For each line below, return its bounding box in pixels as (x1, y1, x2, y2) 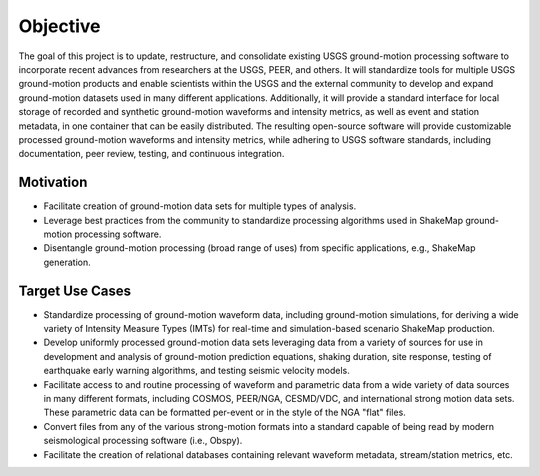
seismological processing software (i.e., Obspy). (43, 435, 243, 447)
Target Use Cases (18, 282, 132, 299)
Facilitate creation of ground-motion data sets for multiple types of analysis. (43, 200, 357, 212)
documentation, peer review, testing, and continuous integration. (18, 148, 285, 160)
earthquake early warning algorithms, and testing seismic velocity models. (43, 365, 350, 377)
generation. (43, 256, 91, 268)
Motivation (18, 174, 88, 191)
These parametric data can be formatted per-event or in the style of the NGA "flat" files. (43, 406, 407, 419)
